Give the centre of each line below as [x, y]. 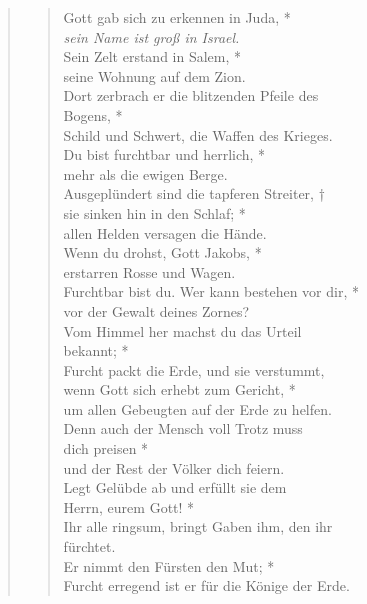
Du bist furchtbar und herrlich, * [164, 154]
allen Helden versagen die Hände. [165, 232]
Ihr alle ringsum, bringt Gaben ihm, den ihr [198, 526]
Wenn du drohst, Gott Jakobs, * [162, 252]
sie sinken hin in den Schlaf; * [154, 212]
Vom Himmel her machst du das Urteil [182, 330]
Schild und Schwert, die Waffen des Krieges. [198, 134]
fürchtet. [89, 546]
